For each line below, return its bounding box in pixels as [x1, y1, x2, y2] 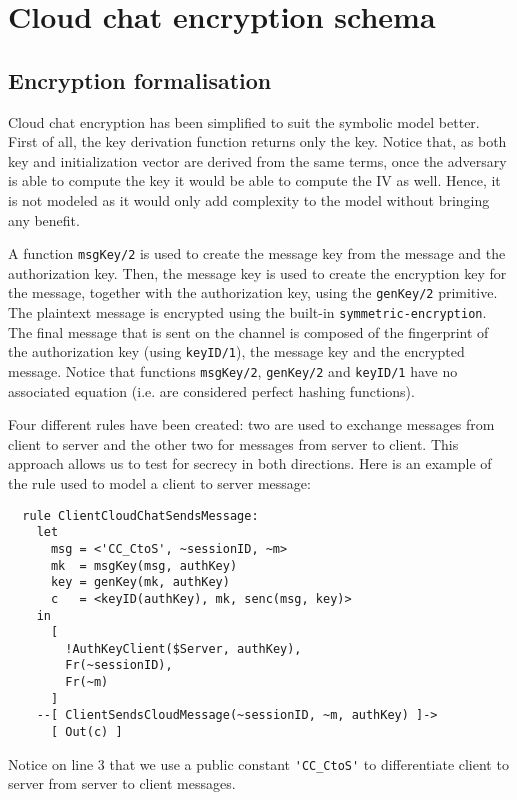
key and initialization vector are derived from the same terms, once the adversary [8, 150, 507, 171]
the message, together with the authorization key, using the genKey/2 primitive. [8, 282, 498, 303]
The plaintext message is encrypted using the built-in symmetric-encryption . [8, 302, 487, 323]
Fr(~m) [65, 675, 109, 690]
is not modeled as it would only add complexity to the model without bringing [8, 189, 490, 210]
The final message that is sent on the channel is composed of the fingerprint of [8, 321, 489, 342]
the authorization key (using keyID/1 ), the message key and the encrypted [8, 341, 465, 362]
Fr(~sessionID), [65, 658, 173, 673]
